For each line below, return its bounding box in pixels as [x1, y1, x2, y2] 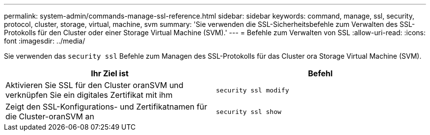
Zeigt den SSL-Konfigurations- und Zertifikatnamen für [5, 102, 208, 112]
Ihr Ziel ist [91, 68, 129, 78]
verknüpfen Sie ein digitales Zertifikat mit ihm [5, 90, 173, 100]
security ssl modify [216, 86, 289, 94]
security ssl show [216, 108, 282, 115]
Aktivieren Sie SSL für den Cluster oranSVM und [5, 80, 184, 90]
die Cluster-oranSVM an [5, 112, 94, 121]
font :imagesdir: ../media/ [4, 37, 85, 45]
